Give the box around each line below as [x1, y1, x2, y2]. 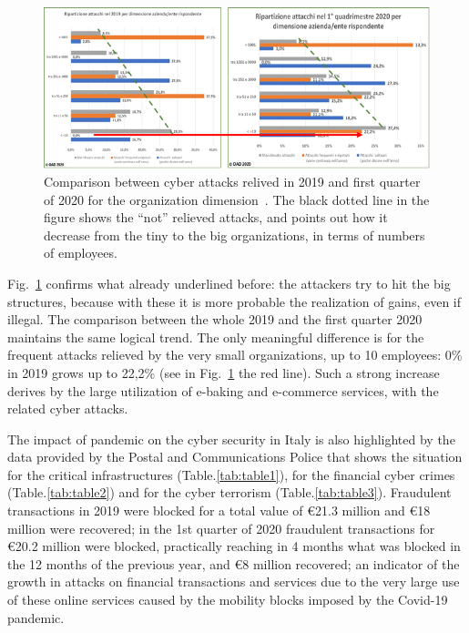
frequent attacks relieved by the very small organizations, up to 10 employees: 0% [7, 345, 463, 364]
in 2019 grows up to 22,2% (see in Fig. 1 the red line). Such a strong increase [7, 362, 440, 382]
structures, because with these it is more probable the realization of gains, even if [7, 291, 462, 311]
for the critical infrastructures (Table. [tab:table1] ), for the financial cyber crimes [7, 465, 455, 484]
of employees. [44, 243, 117, 262]
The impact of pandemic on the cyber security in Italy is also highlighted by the [7, 429, 455, 448]
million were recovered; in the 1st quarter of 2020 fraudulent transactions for [7, 518, 435, 537]
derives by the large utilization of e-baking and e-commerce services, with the [7, 381, 439, 400]
